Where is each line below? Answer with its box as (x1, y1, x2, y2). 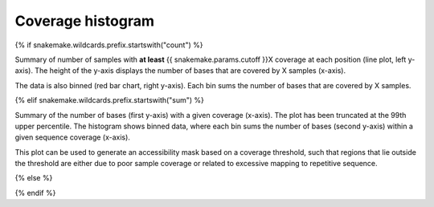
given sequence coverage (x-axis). (14, 132, 130, 142)
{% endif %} (14, 188, 56, 197)
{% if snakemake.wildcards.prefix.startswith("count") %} (14, 40, 203, 50)
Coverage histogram (14, 12, 154, 30)
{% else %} (14, 173, 53, 183)
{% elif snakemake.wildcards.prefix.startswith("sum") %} (14, 95, 205, 105)
